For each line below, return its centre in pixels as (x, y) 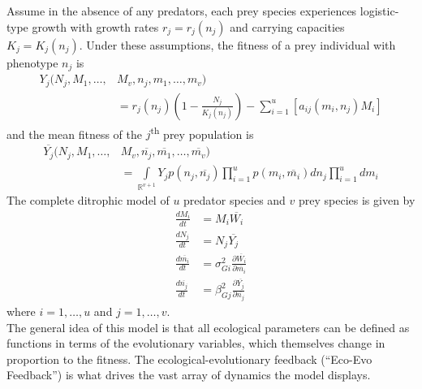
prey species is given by (357, 200)
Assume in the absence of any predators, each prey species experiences (182, 11)
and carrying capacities (287, 26)
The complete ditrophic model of (88, 200)
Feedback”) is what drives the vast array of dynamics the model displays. (189, 375)
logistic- (379, 11)
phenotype (32, 62)
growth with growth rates (95, 26)
